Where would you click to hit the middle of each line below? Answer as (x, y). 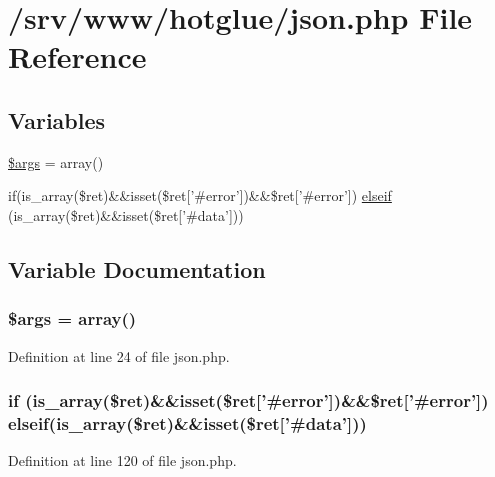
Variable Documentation (137, 268)
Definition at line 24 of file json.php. (119, 355)
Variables (57, 119)
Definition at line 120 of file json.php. (122, 460)
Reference (77, 56)
